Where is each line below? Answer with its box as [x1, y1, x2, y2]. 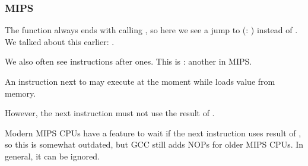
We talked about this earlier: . [5, 35, 115, 47]
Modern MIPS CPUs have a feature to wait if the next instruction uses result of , [5, 126, 301, 139]
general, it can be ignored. [5, 149, 100, 162]
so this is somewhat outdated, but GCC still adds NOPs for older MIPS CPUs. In [5, 138, 304, 151]
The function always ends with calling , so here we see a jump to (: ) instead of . [5, 24, 298, 36]
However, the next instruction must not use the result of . [5, 107, 215, 119]
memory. [5, 87, 36, 99]
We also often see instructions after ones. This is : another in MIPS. [5, 55, 252, 68]
